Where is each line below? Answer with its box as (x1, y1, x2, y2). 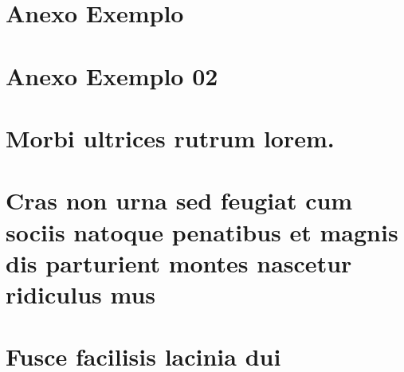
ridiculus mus (6, 277, 156, 310)
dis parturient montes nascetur (6, 246, 352, 279)
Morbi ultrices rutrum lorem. (6, 121, 335, 154)
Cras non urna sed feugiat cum (6, 184, 353, 217)
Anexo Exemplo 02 (6, 59, 218, 92)
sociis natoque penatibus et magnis (6, 215, 398, 248)
